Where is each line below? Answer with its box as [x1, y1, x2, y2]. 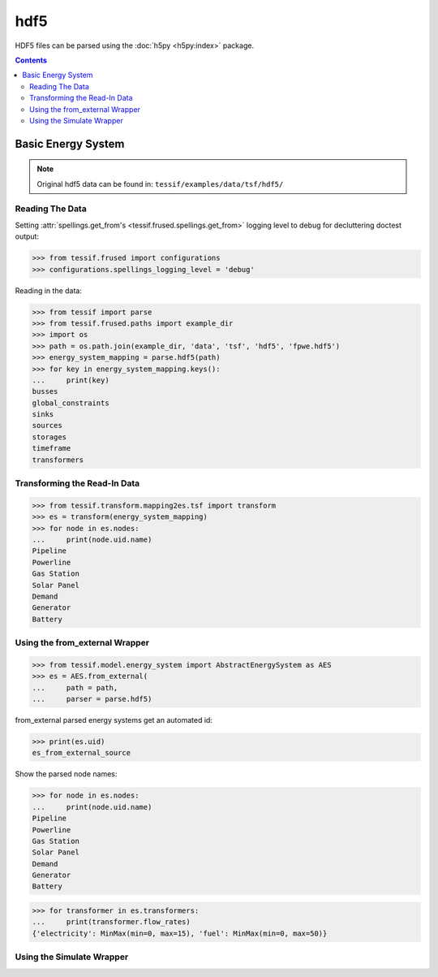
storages [32, 432, 67, 442]
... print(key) [32, 375, 109, 385]
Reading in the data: [15, 285, 83, 296]
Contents [15, 55, 48, 65]
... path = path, [32, 683, 118, 692]
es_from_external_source [32, 748, 131, 758]
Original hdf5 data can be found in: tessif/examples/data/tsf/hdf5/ [36, 179, 284, 188]
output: [15, 231, 40, 241]
